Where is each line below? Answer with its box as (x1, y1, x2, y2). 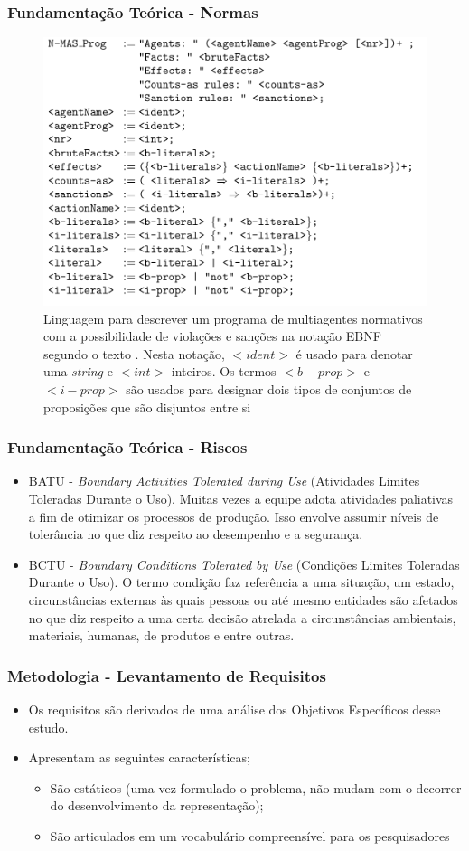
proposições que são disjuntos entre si (43, 397, 251, 416)
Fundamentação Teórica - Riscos (7, 436, 248, 459)
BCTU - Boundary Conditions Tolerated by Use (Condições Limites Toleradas (28, 554, 460, 573)
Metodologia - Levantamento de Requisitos (7, 664, 326, 686)
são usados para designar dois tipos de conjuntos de (126, 379, 412, 398)
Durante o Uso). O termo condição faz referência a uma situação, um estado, (28, 572, 455, 591)
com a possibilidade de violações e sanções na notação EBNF (43, 326, 381, 345)
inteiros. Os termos (171, 362, 277, 381)
